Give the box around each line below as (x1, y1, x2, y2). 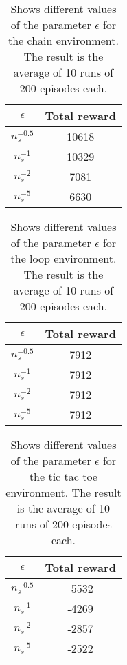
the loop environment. (10, 250, 117, 266)
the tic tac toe (29, 468, 97, 484)
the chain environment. (8, 32, 119, 48)
